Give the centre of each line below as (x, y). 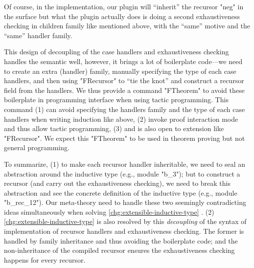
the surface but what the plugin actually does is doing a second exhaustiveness (122, 16)
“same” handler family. (38, 35)
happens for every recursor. (45, 259)
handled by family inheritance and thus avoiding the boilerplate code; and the (121, 240)
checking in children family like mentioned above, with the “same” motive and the (127, 26)
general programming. (37, 147)
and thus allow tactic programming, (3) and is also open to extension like (114, 128)
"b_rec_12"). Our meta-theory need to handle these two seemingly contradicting (125, 202)
